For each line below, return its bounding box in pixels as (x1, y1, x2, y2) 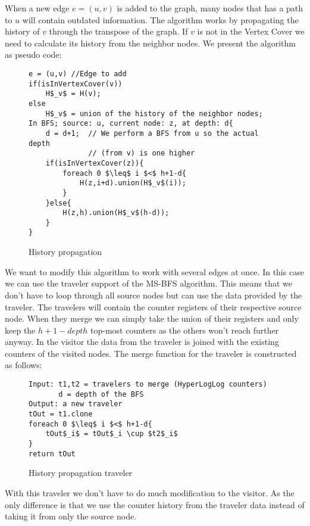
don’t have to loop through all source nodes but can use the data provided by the (5, 288, 302, 301)
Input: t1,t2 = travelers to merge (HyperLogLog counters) (29, 380, 267, 389)
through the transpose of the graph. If (49, 25, 188, 38)
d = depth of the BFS (58, 390, 144, 399)
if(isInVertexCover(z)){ (45, 158, 144, 167)
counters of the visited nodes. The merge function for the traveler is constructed (5, 347, 297, 359)
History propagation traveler (29, 466, 133, 479)
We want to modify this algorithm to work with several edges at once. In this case (5, 265, 304, 278)
